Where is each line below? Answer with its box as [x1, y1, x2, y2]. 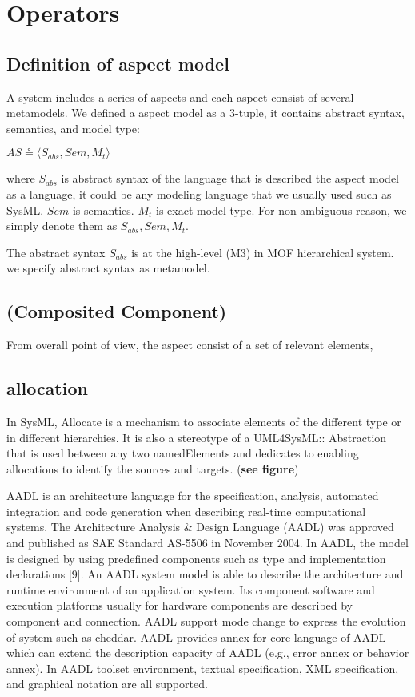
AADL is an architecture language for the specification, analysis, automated [6, 487, 379, 504]
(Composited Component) [6, 299, 227, 324]
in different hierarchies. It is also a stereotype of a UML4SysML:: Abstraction [6, 429, 387, 445]
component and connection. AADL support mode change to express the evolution [6, 613, 406, 630]
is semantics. [72, 201, 134, 218]
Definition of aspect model [6, 50, 229, 75]
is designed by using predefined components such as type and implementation [6, 550, 386, 566]
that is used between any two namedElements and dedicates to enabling [6, 445, 359, 461]
